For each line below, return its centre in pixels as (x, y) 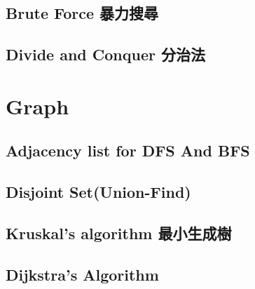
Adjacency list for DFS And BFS (128, 150)
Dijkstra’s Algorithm (82, 274)
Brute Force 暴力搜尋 (82, 13)
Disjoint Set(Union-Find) (98, 192)
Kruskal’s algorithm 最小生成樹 (119, 233)
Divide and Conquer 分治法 (105, 54)
